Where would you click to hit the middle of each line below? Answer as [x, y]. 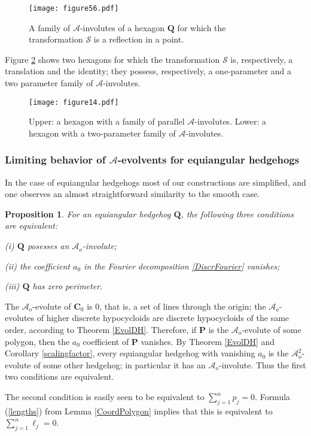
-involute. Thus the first [263, 364]
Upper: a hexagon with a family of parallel [107, 121]
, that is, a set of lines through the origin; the [183, 306]
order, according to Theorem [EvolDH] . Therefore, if [101, 330]
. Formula [273, 396]
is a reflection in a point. [139, 39]
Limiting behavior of [55, 160]
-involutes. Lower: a [231, 121]
